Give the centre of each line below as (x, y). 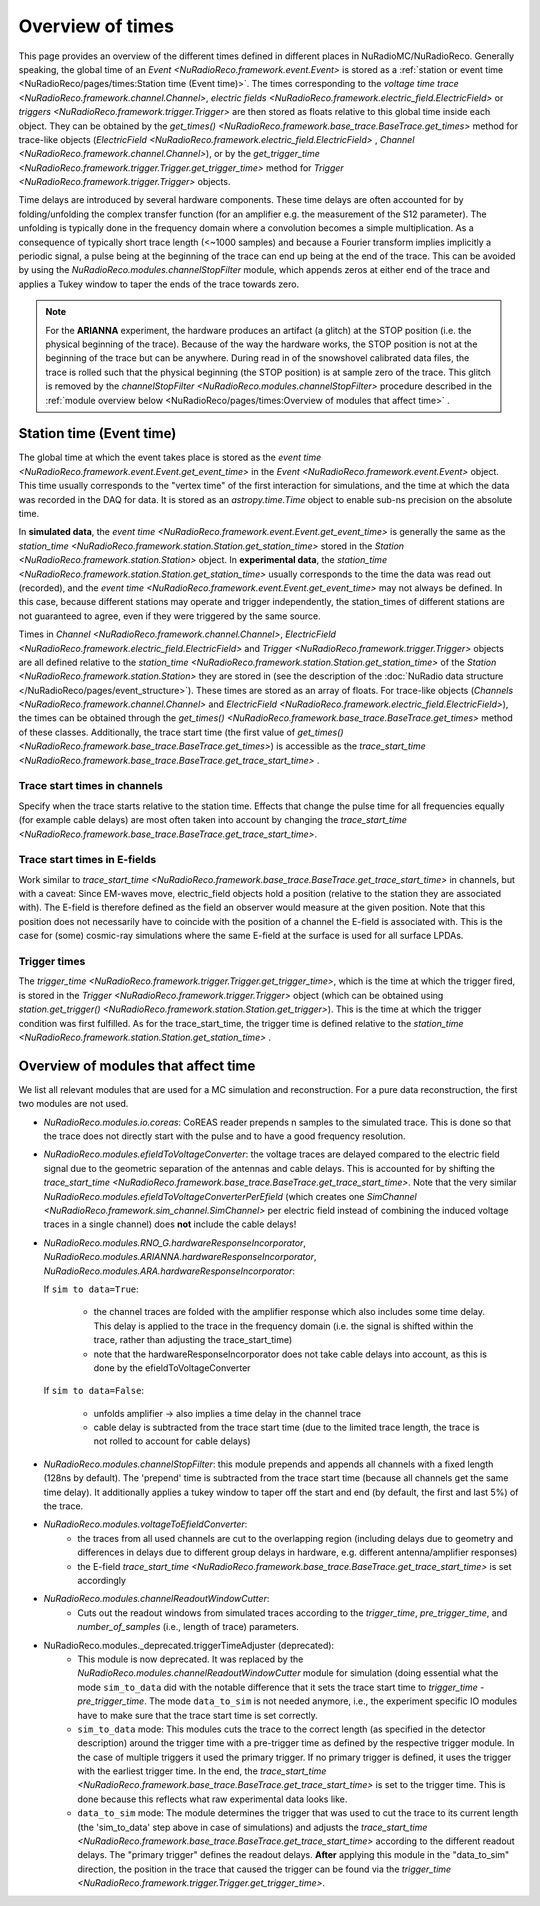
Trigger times (52, 962)
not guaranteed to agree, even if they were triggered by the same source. (169, 616)
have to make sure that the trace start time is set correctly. (198, 1715)
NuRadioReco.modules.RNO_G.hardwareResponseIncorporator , (175, 1242)
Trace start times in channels (91, 786)
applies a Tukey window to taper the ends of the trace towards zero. (159, 284)
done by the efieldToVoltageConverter (172, 1367)
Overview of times (96, 26)
